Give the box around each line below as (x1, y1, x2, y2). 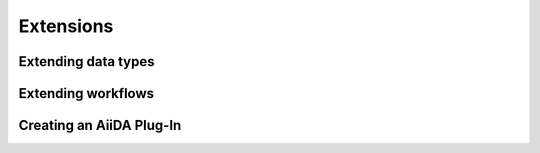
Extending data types (18, 53, 155, 70)
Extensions (18, 15, 114, 37)
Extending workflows (18, 85, 155, 102)
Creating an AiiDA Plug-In (18, 117, 182, 134)
